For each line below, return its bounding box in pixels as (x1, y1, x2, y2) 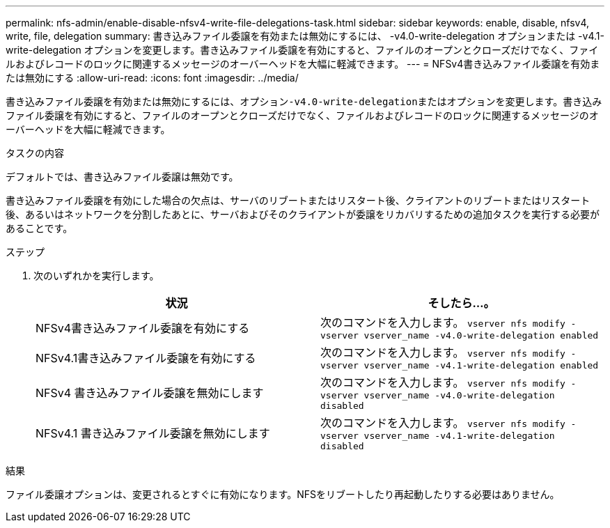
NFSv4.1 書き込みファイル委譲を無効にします (36, 426, 270, 440)
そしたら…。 (428, 296, 495, 310)
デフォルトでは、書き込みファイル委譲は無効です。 (6, 171, 239, 183)
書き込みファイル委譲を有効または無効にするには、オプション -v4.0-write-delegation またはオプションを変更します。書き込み (6, 95, 602, 107)
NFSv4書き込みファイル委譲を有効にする (36, 320, 250, 335)
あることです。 (6, 222, 73, 234)
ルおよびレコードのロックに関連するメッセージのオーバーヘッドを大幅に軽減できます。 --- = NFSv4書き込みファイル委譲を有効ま (6, 58, 600, 70)
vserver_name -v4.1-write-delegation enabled (363, 360, 599, 371)
